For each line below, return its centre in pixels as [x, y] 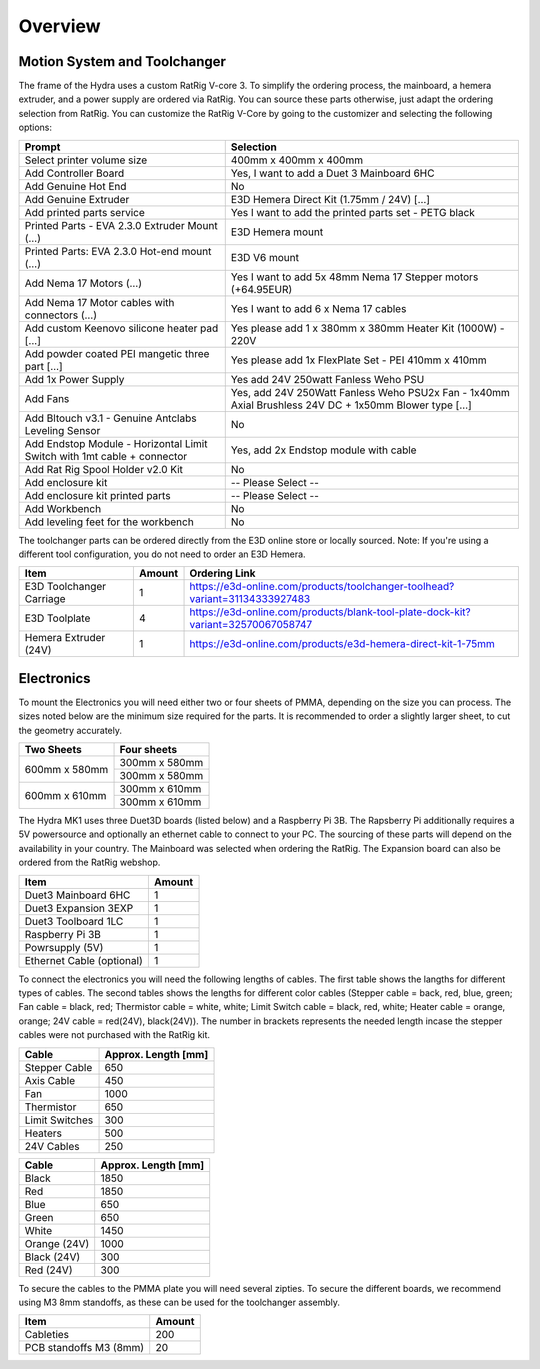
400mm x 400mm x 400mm [297, 160]
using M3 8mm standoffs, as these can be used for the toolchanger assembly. [179, 1302]
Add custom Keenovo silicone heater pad [121, 328]
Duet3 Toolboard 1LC [74, 921]
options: [35, 127]
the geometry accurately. [70, 730]
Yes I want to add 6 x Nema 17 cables [318, 308]
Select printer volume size [86, 160]
